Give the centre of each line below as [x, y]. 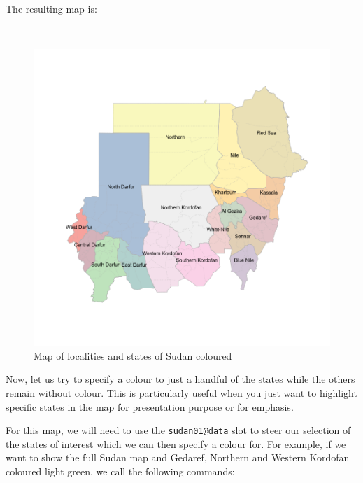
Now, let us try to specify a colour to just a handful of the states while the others [180, 379]
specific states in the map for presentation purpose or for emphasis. [150, 406]
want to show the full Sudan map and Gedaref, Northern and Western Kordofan [178, 457]
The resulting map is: [51, 8]
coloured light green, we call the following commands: [120, 471]
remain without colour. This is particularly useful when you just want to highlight [181, 392]
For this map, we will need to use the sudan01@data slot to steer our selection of [178, 430]
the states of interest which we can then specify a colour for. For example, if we [176, 443]
